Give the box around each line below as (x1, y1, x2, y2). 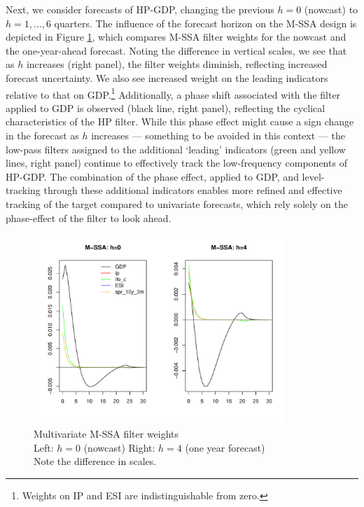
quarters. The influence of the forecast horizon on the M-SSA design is (54, 15, 357, 30)
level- (302, 169, 325, 183)
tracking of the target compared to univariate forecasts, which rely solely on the (6, 196, 348, 211)
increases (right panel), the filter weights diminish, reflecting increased (26, 57, 328, 71)
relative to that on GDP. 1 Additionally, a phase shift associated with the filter (6, 85, 341, 102)
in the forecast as (6, 128, 79, 142)
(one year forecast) (185, 440, 265, 454)
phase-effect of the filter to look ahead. (6, 210, 171, 225)
